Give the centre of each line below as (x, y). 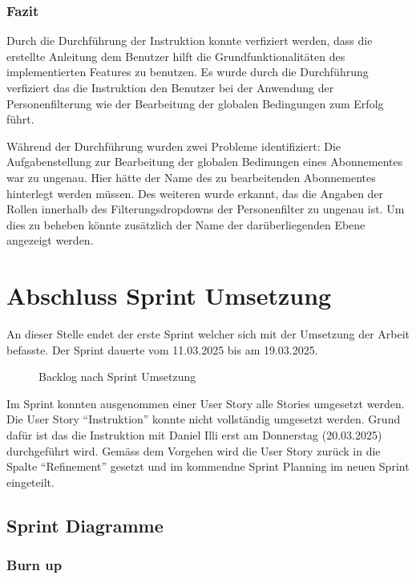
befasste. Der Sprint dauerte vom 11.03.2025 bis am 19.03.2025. (162, 349)
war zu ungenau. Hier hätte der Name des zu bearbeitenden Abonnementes (191, 177)
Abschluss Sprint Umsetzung (169, 296)
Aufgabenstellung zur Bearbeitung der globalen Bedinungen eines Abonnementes (205, 162)
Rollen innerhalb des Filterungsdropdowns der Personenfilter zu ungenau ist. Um (206, 209)
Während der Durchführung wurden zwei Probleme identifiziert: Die (174, 146)
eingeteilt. (30, 482)
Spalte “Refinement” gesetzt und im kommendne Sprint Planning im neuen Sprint (208, 466)
